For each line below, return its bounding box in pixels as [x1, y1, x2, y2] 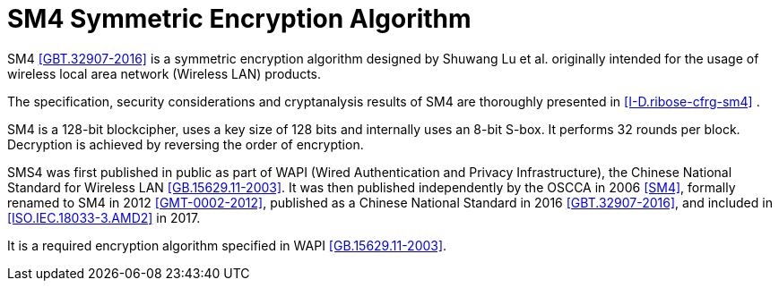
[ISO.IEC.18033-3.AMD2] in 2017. [7, 209, 201, 225]
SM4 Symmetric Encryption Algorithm [7, 4, 472, 34]
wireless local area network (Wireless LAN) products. [7, 65, 321, 81]
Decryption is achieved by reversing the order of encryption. [7, 136, 364, 152]
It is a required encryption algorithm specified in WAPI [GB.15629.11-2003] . [7, 237, 447, 253]
